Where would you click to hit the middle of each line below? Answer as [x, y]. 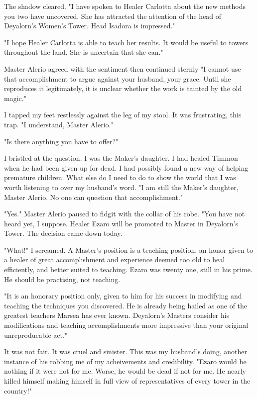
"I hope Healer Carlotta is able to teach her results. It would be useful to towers [126, 42]
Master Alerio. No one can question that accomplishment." [94, 197]
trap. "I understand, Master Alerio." [59, 124]
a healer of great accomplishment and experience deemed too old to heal [115, 259]
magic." [15, 98]
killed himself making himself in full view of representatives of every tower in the [127, 381]
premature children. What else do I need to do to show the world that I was [120, 177]
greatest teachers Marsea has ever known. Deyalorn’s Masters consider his [117, 315]
